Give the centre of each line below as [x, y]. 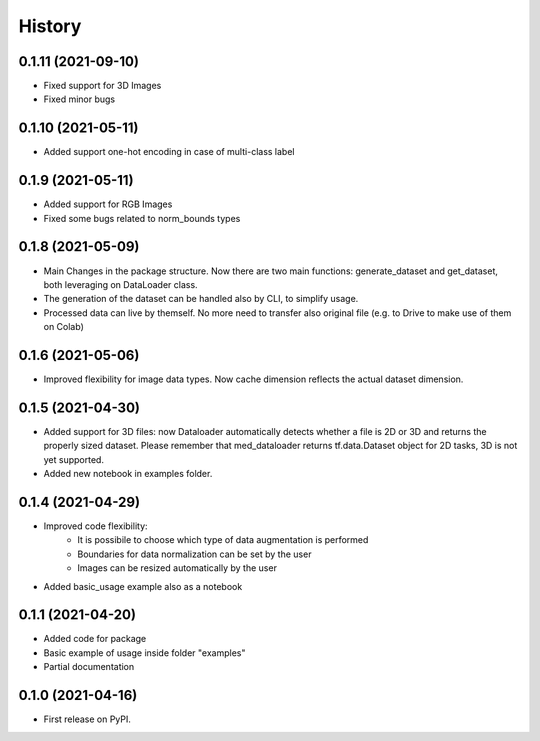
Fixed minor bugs [79, 99]
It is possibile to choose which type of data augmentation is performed [223, 540]
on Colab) [63, 327]
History [50, 26]
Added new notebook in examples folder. [128, 474]
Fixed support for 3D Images [102, 86]
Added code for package [95, 639]
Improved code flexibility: [96, 526]
